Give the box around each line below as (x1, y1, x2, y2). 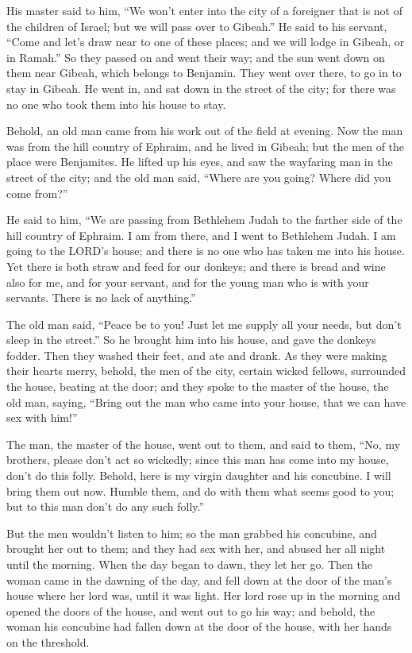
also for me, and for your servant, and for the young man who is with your (6, 273, 369, 290)
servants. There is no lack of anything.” (6, 289, 196, 306)
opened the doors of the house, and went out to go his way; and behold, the (6, 602, 375, 619)
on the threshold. (6, 633, 90, 650)
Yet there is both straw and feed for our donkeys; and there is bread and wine (6, 257, 386, 274)
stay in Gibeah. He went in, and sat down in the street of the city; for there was (6, 79, 396, 96)
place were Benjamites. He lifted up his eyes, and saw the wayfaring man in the (6, 153, 393, 170)
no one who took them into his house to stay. (6, 95, 226, 112)
